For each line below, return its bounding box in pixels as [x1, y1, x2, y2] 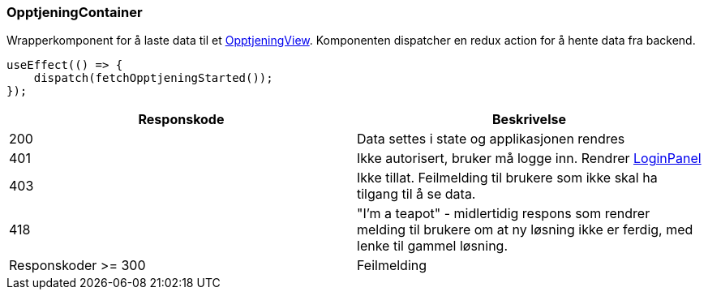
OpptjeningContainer [6, 4, 143, 20]
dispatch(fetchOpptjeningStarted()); [33, 71, 273, 85]
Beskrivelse [492, 111, 566, 128]
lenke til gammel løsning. [357, 238, 508, 255]
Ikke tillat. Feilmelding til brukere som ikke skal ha [357, 169, 658, 187]
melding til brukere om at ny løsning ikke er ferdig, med [357, 221, 693, 238]
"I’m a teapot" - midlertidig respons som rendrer [357, 205, 650, 222]
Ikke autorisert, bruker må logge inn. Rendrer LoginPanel [357, 150, 702, 167]
